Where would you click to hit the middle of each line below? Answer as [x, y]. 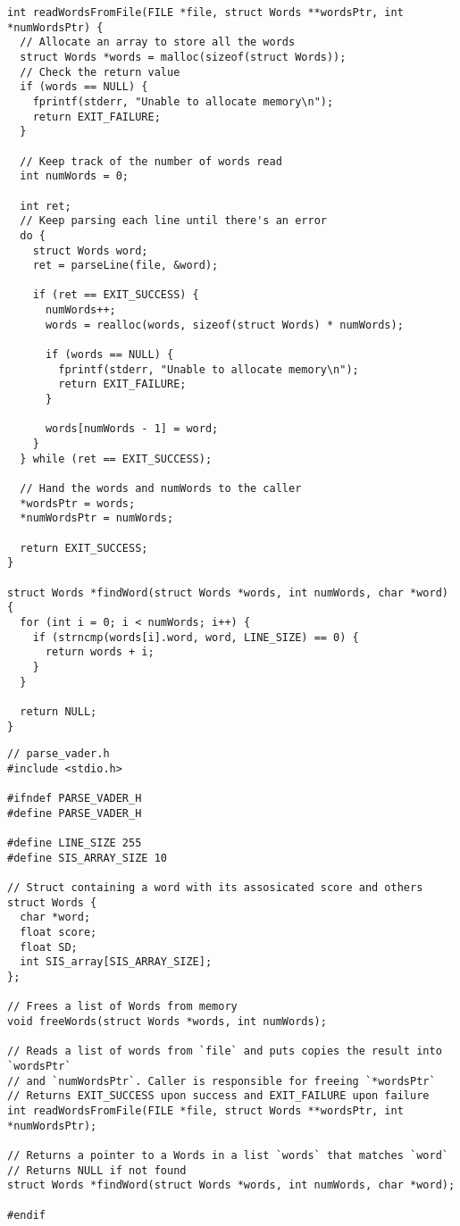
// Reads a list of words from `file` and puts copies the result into [225, 1051]
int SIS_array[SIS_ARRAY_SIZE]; [116, 962]
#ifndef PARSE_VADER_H [75, 799]
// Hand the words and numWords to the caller [161, 488]
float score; [59, 933]
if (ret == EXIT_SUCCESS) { [116, 295]
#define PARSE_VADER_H [75, 813]
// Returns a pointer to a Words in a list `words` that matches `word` [228, 1155]
